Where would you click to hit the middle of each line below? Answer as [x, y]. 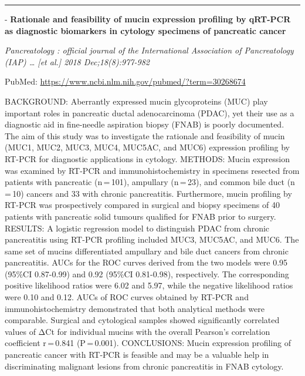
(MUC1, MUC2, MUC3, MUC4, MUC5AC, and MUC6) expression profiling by [147, 147]
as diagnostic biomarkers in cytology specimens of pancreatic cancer [145, 30]
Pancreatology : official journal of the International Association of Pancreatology [149, 50]
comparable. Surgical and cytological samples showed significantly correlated [142, 320]
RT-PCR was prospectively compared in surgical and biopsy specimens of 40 [142, 205]
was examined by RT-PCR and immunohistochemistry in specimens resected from [152, 170]
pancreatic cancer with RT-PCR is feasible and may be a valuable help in [137, 355]
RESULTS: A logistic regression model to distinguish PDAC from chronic [137, 228]
